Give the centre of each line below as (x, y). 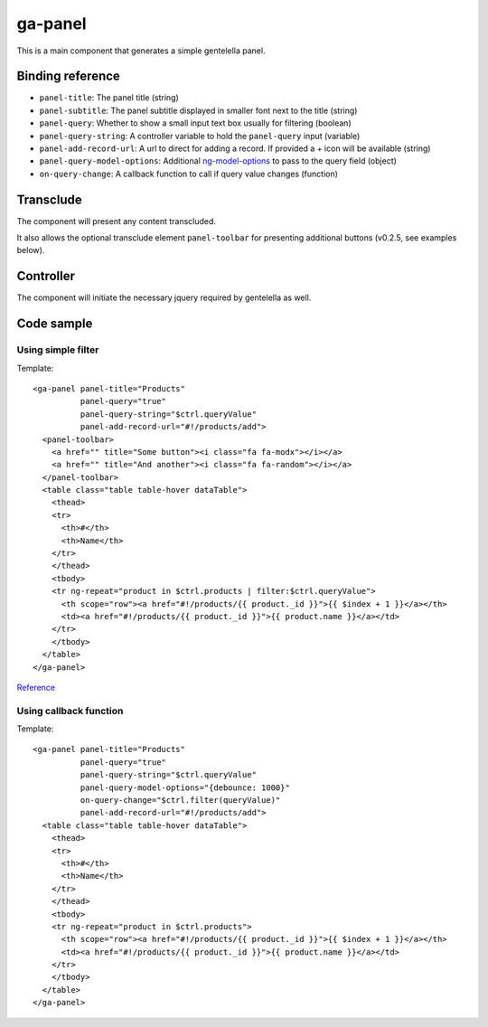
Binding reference (69, 76)
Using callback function (70, 711)
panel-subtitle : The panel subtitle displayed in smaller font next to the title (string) (198, 110)
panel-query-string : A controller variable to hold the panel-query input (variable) (200, 136)
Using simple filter (58, 350)
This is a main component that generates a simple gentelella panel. (141, 51)
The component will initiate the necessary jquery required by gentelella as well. (164, 297)
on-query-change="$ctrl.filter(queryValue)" (180, 801)
